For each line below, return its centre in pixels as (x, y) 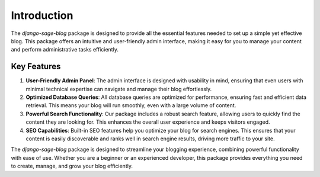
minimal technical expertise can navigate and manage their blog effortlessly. (119, 89)
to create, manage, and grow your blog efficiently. (72, 166)
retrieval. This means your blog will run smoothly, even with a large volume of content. (131, 105)
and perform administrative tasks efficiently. (65, 50)
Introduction (42, 15)
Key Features (36, 67)
